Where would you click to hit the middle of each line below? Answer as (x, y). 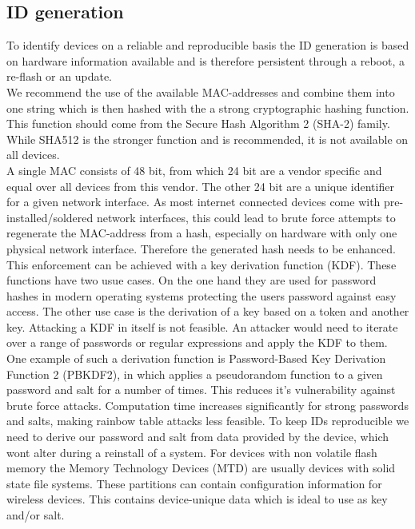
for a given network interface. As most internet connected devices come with (194, 202)
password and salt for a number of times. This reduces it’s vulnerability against (201, 390)
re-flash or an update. (60, 76)
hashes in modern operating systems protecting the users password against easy (202, 295)
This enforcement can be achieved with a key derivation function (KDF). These (202, 264)
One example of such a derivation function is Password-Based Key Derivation (196, 358)
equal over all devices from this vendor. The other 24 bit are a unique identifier (200, 186)
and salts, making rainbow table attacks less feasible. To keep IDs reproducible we (208, 421)
